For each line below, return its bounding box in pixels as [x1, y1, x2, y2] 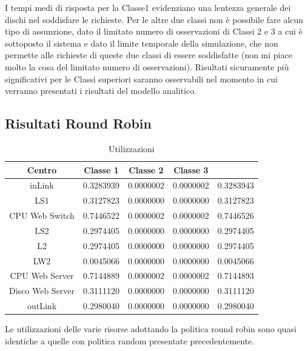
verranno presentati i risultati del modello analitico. [5, 84, 197, 97]
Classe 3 [173, 163, 209, 176]
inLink [30, 179, 54, 192]
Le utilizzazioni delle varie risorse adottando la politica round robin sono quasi [5, 323, 297, 335]
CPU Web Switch [9, 209, 75, 222]
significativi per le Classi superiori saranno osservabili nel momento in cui [5, 72, 278, 85]
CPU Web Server [10, 269, 74, 282]
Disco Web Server [9, 284, 75, 297]
